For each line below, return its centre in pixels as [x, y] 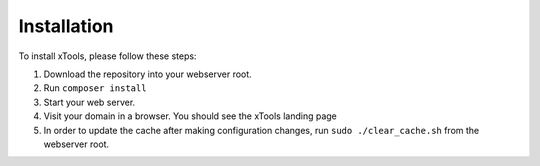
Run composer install [95, 88]
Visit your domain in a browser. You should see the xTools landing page [190, 116]
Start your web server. [89, 102]
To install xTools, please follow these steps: [107, 56]
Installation [66, 26]
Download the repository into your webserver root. [147, 74]
